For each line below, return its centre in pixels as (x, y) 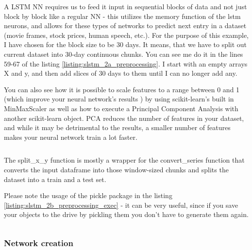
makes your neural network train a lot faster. (71, 137)
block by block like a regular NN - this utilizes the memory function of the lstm (122, 16)
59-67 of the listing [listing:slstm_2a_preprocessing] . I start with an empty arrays (126, 63)
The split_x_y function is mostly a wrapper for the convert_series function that (124, 160)
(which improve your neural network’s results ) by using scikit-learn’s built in (119, 99)
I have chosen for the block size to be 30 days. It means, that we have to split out (126, 44)
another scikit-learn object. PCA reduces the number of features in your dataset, (124, 118)
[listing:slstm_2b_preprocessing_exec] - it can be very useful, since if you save (121, 205)
